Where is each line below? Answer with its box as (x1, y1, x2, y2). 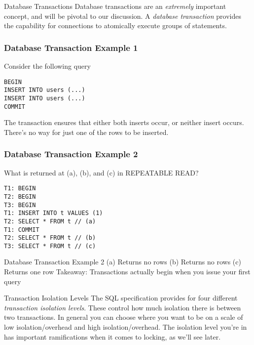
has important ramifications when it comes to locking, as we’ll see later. (4, 331, 221, 342)
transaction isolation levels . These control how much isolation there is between (4, 302, 241, 312)
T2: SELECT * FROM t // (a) (4, 217, 96, 225)
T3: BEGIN (4, 201, 36, 209)
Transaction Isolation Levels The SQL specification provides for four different (4, 293, 238, 303)
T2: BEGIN (4, 193, 36, 200)
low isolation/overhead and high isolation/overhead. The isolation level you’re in (4, 322, 247, 332)
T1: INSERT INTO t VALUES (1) (4, 210, 103, 217)
